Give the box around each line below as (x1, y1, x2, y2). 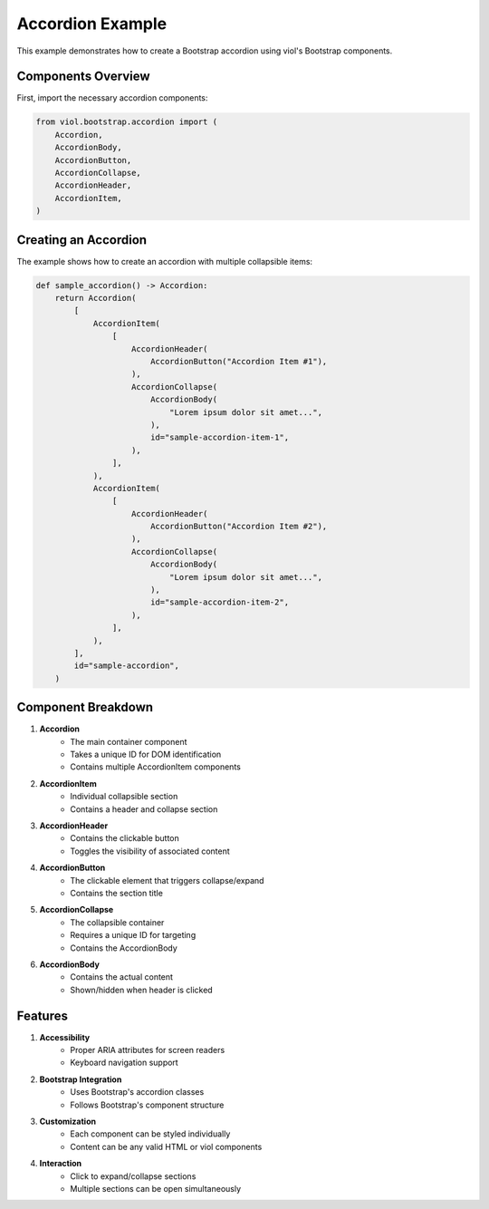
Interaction (39, 1158, 82, 1169)
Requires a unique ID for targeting (70, 930, 197, 941)
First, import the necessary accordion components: (16, 92, 208, 103)
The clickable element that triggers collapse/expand (70, 875, 264, 885)
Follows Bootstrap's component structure (70, 1099, 225, 1110)
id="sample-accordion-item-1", (149, 432, 290, 443)
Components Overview (16, 69, 150, 84)
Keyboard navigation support (70, 1057, 178, 1069)
